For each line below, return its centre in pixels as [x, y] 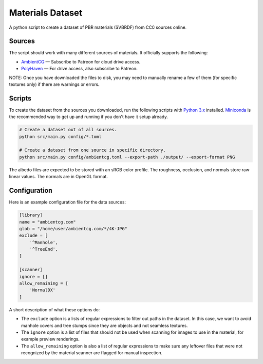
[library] [31, 215]
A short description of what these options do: [54, 309]
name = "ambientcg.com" [48, 222]
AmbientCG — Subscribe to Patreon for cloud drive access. [81, 61]
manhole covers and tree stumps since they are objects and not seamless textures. [104, 325]
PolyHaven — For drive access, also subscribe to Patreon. [79, 69]
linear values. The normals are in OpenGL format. [58, 177]
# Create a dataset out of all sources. [68, 130]
